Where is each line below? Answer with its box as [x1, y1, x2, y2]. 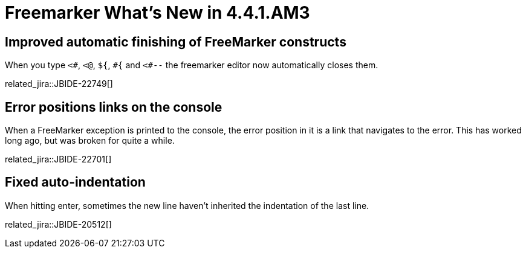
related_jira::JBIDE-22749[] [5, 78, 113, 89]
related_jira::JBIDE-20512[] [5, 219, 112, 229]
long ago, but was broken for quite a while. [5, 135, 175, 146]
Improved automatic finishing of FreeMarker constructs [5, 34, 346, 50]
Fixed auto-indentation [5, 175, 146, 190]
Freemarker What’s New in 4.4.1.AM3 [5, 2, 310, 23]
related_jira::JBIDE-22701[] [5, 154, 112, 165]
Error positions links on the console [5, 99, 222, 115]
